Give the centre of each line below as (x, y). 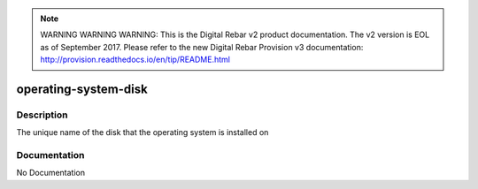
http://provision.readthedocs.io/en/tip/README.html (135, 60)
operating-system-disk (82, 89)
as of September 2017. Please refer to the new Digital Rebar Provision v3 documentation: (202, 47)
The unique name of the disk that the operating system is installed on (143, 132)
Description (42, 115)
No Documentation (51, 173)
